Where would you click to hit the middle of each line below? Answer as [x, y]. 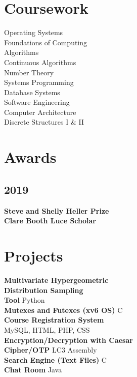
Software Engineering [37, 102]
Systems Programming [39, 82]
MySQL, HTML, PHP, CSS [47, 329]
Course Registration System [54, 320]
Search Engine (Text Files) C [55, 359]
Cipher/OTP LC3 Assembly [51, 350]
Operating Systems [34, 32]
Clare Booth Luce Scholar [50, 221]
